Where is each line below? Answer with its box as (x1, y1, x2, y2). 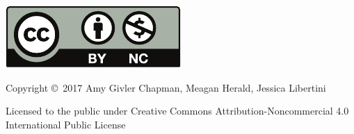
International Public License (6, 117, 126, 131)
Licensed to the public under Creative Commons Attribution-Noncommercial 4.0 (6, 103, 349, 118)
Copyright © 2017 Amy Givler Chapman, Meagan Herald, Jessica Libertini (6, 80, 326, 94)
